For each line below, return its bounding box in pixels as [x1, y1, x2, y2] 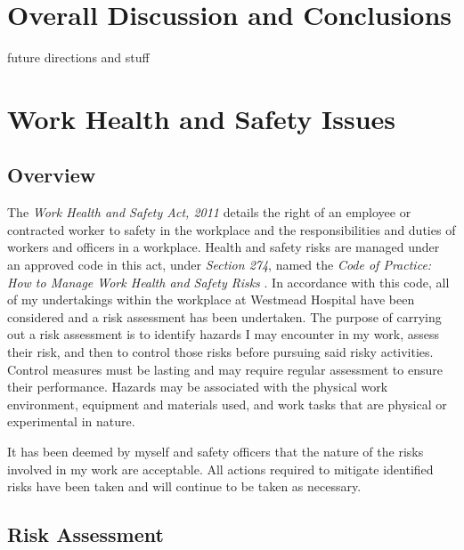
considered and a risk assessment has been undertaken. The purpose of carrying [7, 307, 442, 326]
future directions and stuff [7, 48, 150, 67]
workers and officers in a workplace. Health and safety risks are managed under [7, 238, 440, 256]
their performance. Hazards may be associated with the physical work [7, 377, 388, 396]
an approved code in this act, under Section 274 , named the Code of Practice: [7, 255, 432, 274]
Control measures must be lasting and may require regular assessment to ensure [7, 360, 443, 378]
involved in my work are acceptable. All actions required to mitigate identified [7, 459, 434, 478]
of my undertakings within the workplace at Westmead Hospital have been [7, 290, 415, 309]
